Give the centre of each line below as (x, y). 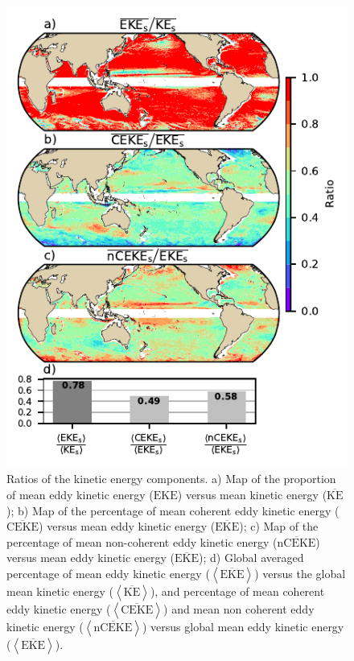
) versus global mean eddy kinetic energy (243, 626)
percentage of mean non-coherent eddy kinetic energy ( (142, 541)
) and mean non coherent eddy (239, 608)
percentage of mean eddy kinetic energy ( (108, 573)
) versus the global (300, 573)
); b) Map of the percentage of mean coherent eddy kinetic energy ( (173, 510)
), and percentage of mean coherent (237, 591)
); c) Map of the (279, 526)
